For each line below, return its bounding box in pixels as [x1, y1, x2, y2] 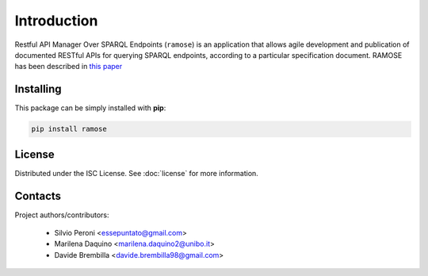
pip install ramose [31, 125, 107, 134]
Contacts [14, 189, 62, 202]
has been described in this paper [14, 62, 123, 71]
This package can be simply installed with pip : [14, 103, 166, 113]
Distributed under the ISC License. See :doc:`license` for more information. [14, 168, 259, 178]
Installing [14, 82, 63, 96]
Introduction [14, 12, 98, 29]
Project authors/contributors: [14, 210, 109, 220]
